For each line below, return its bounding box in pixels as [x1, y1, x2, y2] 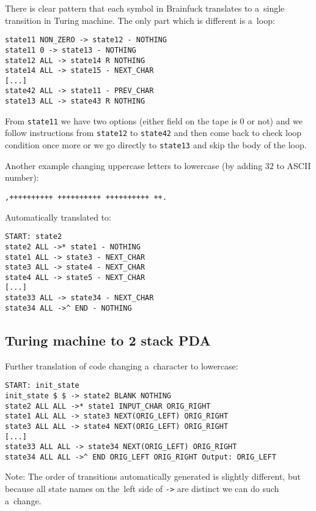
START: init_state [5, 381, 79, 390]
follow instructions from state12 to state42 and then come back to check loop [5, 126, 302, 139]
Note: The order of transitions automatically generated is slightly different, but [5, 470, 301, 483]
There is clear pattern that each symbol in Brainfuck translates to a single [5, 2, 285, 14]
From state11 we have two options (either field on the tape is [5, 114, 237, 127]
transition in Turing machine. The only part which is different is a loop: [5, 13, 275, 26]
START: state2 [5, 232, 62, 241]
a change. [5, 494, 42, 507]
